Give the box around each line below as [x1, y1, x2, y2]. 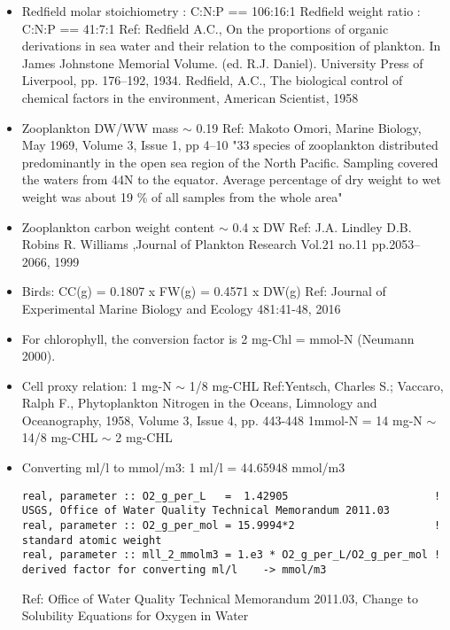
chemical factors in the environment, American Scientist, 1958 [21, 88, 359, 106]
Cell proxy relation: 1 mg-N [21, 376, 172, 394]
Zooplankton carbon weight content [21, 217, 215, 236]
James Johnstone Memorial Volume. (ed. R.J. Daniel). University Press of [21, 53, 423, 72]
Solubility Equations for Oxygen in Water [21, 606, 249, 625]
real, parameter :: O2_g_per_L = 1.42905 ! [21, 489, 441, 502]
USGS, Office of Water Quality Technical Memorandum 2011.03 [21, 504, 391, 517]
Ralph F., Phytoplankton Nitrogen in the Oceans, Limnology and [21, 393, 377, 412]
